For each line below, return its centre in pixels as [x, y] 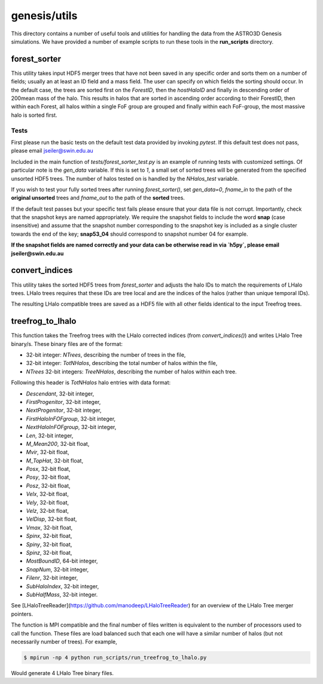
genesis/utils [44, 16]
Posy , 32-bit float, [48, 477]
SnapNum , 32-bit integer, [57, 569]
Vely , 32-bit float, [47, 502]
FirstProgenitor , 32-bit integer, [63, 402]
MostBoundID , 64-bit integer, [62, 561]
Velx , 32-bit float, [47, 494]
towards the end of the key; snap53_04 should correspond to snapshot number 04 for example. [129, 234]
